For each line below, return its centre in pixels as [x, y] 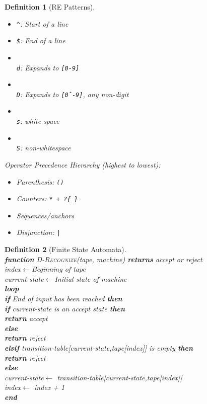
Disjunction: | [38, 232]
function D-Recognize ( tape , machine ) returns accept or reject [104, 259]
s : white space [38, 121]
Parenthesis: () [40, 181]
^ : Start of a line [42, 23]
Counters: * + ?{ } [47, 198]
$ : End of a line [41, 41]
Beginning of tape [59, 269]
